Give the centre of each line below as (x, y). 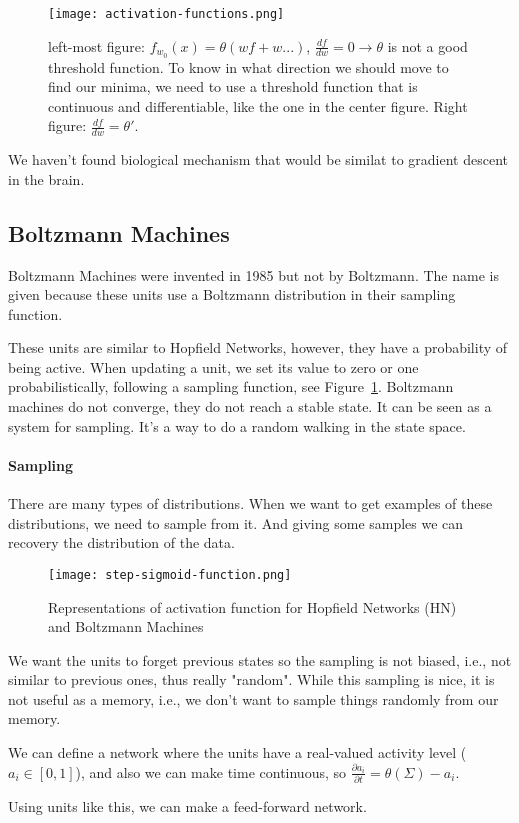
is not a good (427, 45)
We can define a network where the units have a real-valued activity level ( (237, 752)
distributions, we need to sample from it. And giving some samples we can (236, 522)
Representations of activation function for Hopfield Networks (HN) (252, 606)
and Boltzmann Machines (126, 626)
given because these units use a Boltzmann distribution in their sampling (232, 294)
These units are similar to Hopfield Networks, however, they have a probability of (258, 347)
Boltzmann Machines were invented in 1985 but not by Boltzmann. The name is (253, 274)
